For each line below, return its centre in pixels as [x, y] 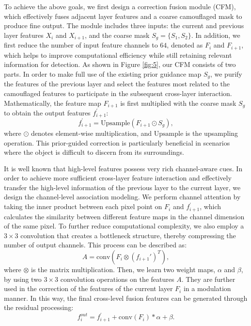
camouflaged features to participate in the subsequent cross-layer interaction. [118, 93]
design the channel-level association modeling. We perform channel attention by [122, 197]
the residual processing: [39, 307]
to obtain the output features [47, 112]
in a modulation [207, 288]
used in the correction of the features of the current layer [88, 288]
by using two [23, 279]
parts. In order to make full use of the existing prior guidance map [103, 73]
